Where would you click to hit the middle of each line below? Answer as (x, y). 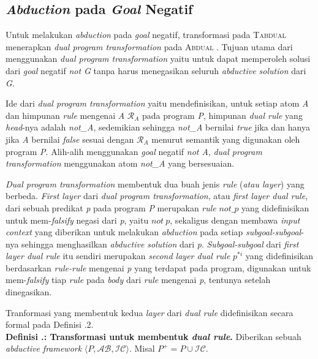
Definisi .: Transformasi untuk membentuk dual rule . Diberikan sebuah (153, 336)
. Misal (142, 348)
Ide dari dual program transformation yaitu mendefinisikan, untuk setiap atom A (157, 103)
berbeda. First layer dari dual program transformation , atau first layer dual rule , (157, 196)
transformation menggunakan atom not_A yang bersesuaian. (120, 163)
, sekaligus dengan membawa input (235, 220)
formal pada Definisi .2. (50, 324)
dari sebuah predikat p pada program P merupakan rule (111, 207)
